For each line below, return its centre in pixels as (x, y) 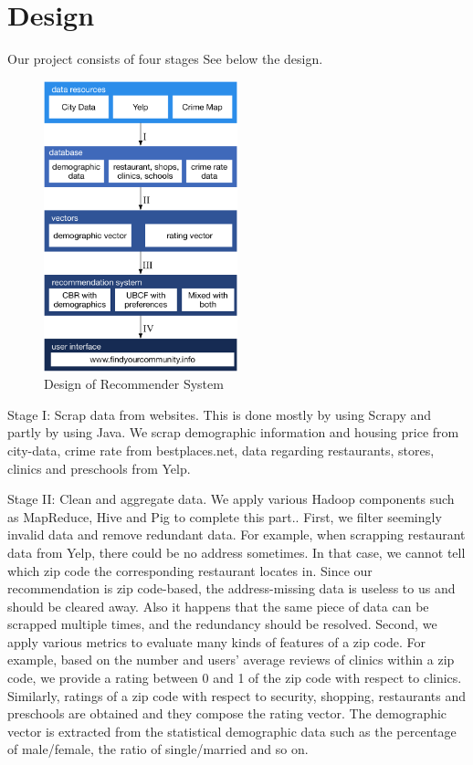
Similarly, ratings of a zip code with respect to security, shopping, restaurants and (237, 695)
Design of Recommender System (134, 384)
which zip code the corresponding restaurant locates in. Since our (190, 570)
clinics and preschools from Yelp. (99, 468)
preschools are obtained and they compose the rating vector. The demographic (227, 713)
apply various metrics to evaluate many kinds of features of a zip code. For (216, 641)
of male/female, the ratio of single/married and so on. (158, 749)
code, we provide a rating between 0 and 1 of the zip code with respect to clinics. (235, 678)
